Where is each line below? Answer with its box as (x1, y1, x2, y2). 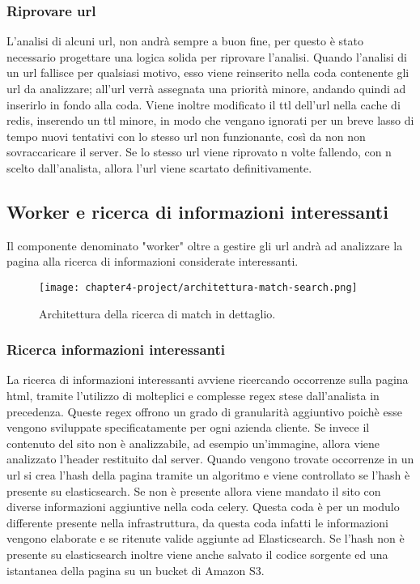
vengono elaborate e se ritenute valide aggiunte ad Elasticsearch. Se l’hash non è (6, 530, 405, 547)
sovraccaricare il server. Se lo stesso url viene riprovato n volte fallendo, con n (6, 143, 392, 160)
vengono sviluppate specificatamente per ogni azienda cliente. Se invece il (6, 419, 370, 436)
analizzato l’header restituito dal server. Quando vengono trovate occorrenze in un (6, 450, 414, 467)
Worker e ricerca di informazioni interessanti (6, 198, 388, 224)
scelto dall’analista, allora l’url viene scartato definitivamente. (6, 159, 312, 176)
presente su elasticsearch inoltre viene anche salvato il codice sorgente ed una (6, 545, 388, 562)
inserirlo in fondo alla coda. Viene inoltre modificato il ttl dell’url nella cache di (6, 96, 401, 113)
